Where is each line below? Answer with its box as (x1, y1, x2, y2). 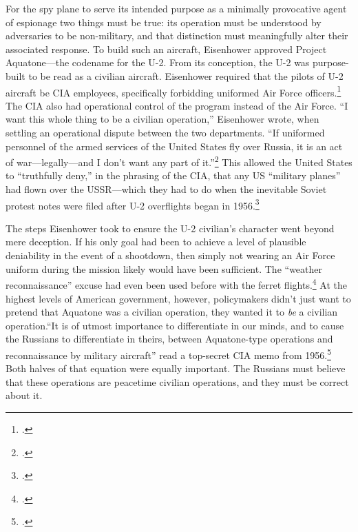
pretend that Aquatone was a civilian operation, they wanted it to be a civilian (6, 305, 338, 319)
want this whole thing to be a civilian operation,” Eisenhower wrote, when (6, 112, 319, 126)
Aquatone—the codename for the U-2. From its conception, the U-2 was (6, 55, 310, 70)
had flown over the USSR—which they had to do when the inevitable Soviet (6, 182, 327, 196)
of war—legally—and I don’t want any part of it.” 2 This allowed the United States (6, 153, 352, 169)
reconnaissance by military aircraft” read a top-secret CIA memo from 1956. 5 (6, 345, 331, 362)
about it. (6, 388, 43, 402)
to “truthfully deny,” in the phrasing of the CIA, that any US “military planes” (6, 168, 341, 183)
